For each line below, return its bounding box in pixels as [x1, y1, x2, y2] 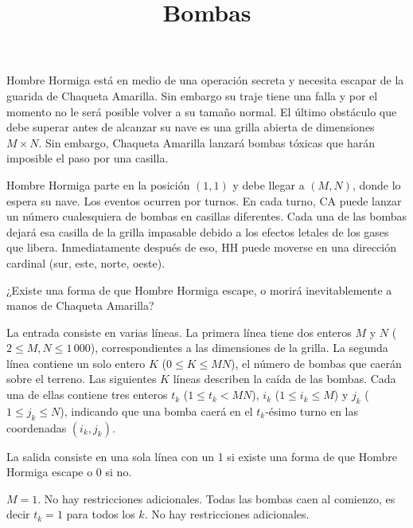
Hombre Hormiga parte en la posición [6, 176, 190, 193]
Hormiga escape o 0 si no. [6, 463, 132, 480]
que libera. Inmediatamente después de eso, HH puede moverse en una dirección [6, 239, 396, 256]
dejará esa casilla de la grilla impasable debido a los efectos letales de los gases [6, 223, 389, 240]
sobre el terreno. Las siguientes [6, 370, 157, 387]
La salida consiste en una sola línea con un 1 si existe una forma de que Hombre [6, 448, 398, 464]
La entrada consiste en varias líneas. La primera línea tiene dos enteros [6, 323, 352, 340]
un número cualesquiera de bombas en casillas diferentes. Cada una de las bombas [6, 208, 407, 225]
